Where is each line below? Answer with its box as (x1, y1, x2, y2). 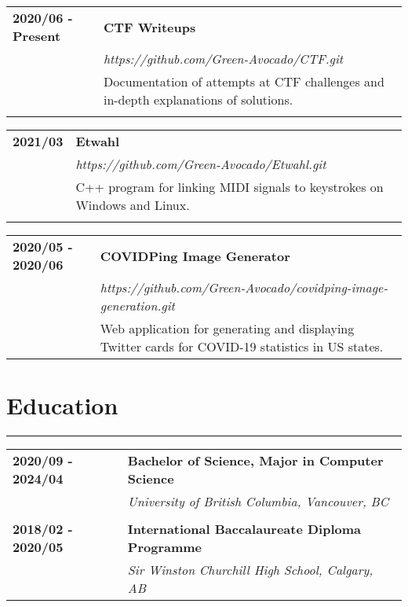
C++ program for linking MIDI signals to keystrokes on (75, 178, 384, 196)
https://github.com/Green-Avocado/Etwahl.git (75, 155, 326, 173)
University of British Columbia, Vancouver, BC (127, 492, 389, 511)
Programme (127, 538, 202, 557)
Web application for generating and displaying (100, 319, 355, 337)
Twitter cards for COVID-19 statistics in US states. (100, 337, 384, 355)
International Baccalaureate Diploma (127, 520, 362, 539)
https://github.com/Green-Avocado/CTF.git (103, 50, 344, 68)
